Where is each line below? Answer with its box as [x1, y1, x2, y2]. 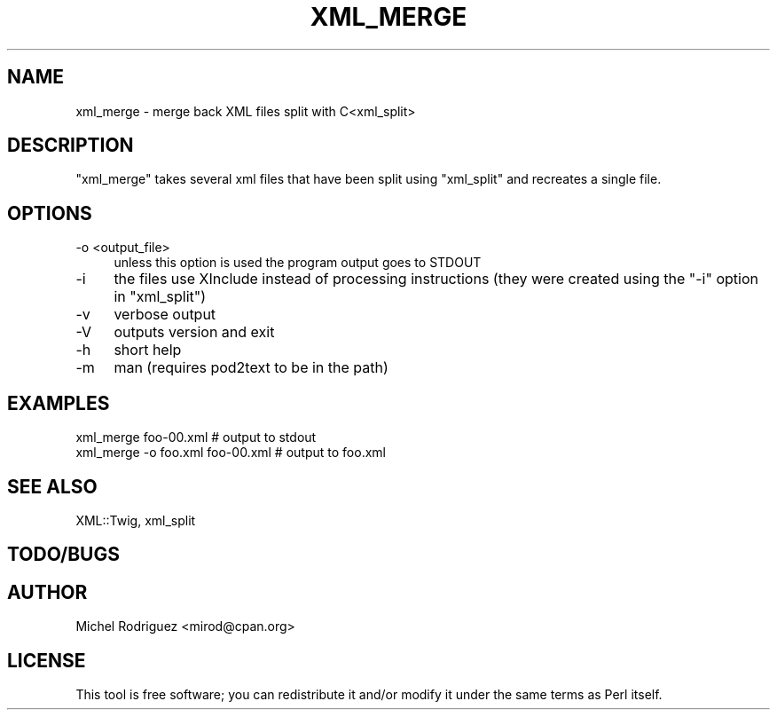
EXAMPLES [7, 391, 110, 414]
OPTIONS [7, 201, 92, 225]
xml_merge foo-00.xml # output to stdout [75, 429, 317, 445]
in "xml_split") [114, 288, 207, 306]
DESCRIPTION [7, 134, 134, 157]
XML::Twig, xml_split [75, 512, 196, 528]
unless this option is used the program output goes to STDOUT [114, 255, 482, 271]
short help [114, 341, 182, 359]
